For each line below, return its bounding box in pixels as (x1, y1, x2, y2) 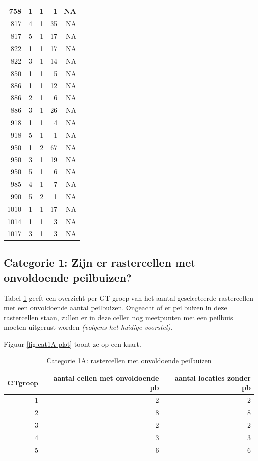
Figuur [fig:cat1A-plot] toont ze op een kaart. (4, 338, 141, 349)
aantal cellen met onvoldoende (53, 372, 159, 383)
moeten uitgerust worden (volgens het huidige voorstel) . (4, 322, 173, 332)
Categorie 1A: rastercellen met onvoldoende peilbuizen (46, 355, 212, 366)
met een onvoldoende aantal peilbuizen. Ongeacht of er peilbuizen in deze (4, 302, 227, 312)
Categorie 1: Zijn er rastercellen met (4, 255, 195, 270)
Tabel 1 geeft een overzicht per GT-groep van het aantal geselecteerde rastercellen (4, 293, 254, 303)
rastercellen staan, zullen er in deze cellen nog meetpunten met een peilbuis (4, 312, 233, 322)
